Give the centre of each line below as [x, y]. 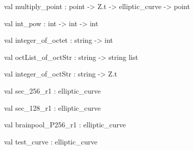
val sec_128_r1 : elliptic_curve [53, 107]
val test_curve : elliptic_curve [51, 141]
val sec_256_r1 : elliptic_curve [53, 90]
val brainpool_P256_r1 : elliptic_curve [65, 125]
